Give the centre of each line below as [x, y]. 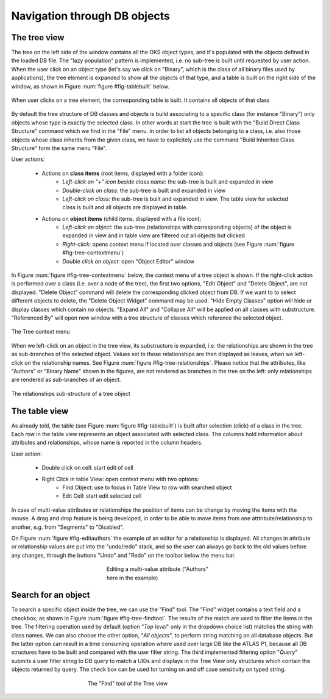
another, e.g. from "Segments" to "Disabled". [68, 527]
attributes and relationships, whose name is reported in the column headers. [107, 443]
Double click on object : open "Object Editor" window [129, 261]
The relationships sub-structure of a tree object [71, 393]
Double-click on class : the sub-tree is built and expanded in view [144, 190]
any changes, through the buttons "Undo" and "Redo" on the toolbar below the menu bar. [123, 555]
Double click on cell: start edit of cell [87, 468]
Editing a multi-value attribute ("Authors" [158, 569]
